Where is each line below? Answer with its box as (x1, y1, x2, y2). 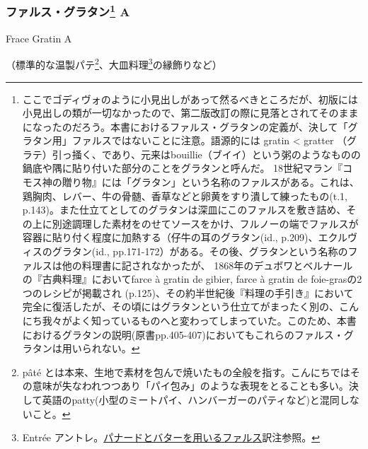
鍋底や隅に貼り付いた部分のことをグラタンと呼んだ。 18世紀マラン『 (22, 161, 343, 175)
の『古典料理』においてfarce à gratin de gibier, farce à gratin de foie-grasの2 (22, 272, 362, 286)
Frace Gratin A (6, 30, 72, 45)
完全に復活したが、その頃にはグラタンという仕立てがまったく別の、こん (22, 299, 359, 314)
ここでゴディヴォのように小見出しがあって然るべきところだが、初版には (22, 91, 358, 106)
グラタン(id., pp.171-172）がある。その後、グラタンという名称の (52, 244, 348, 259)
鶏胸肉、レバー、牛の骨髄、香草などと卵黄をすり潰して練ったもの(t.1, (22, 188, 347, 203)
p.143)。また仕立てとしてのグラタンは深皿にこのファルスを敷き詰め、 (22, 202, 347, 217)
